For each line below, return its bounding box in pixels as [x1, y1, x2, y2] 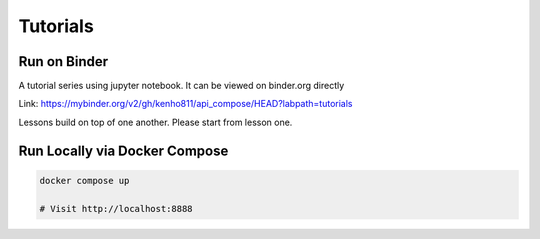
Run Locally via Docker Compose [18, 142, 229, 159]
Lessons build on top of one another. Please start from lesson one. [18, 116, 293, 128]
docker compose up [39, 175, 130, 186]
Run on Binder [18, 53, 109, 70]
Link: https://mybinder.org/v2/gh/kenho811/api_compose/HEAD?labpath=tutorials [18, 98, 353, 110]
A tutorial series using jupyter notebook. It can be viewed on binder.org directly [18, 80, 345, 92]
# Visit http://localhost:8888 [39, 203, 194, 214]
